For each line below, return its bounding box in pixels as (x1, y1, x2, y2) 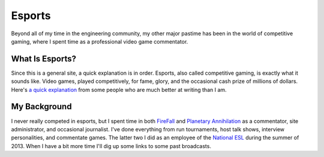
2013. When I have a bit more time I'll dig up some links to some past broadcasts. (11, 142, 211, 149)
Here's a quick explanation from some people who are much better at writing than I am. (11, 86, 227, 93)
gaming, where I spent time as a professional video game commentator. (11, 38, 188, 45)
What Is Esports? (11, 54, 76, 64)
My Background (11, 101, 72, 112)
